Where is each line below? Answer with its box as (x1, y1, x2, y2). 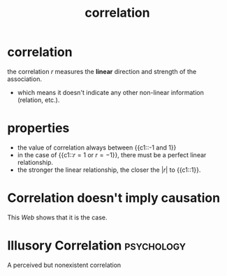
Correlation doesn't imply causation (7, 190, 221, 206)
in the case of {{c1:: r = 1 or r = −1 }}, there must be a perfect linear (17, 150, 207, 159)
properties (7, 120, 70, 136)
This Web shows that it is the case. (7, 213, 108, 221)
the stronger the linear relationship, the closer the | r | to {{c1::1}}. (17, 166, 201, 174)
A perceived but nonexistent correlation (7, 261, 122, 269)
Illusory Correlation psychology (7, 238, 186, 253)
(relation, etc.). (17, 96, 60, 104)
